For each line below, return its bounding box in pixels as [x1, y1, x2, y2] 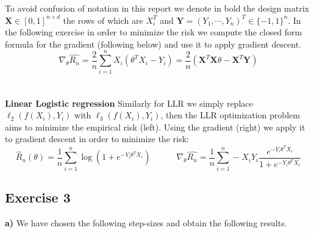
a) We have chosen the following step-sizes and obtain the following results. [5, 216, 287, 229]
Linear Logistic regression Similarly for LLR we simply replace [5, 96, 253, 109]
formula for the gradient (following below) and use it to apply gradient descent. [5, 37, 302, 50]
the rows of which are [63, 13, 143, 26]
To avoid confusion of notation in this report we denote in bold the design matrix [5, 2, 309, 14]
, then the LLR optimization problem [160, 109, 300, 121]
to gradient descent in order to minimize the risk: [5, 132, 189, 145]
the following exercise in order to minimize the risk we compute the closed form [5, 26, 302, 38]
